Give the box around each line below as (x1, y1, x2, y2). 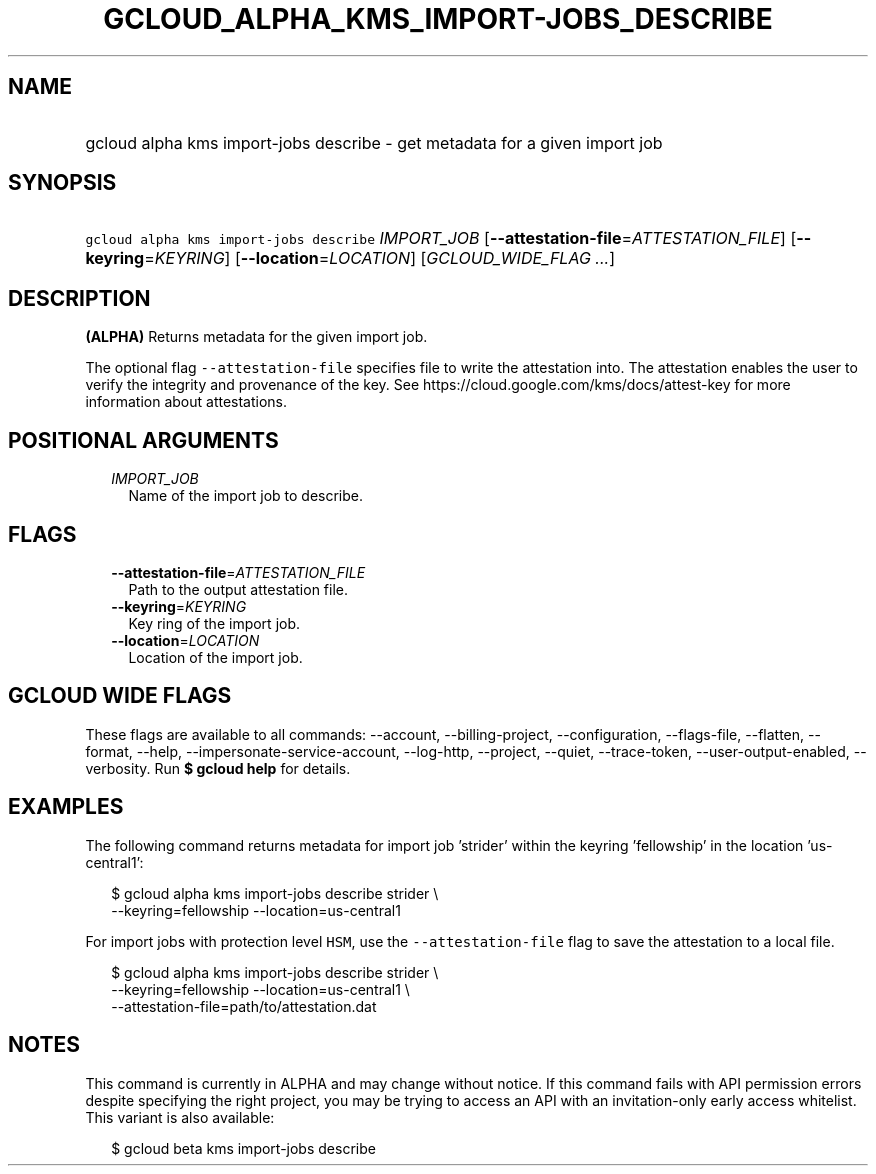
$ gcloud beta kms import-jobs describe (111, 1139, 376, 1157)
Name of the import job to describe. (128, 487, 364, 505)
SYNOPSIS (8, 170, 117, 196)
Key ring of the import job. (128, 614, 301, 632)
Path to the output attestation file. (128, 580, 349, 598)
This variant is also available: (85, 1108, 275, 1126)
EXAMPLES (8, 794, 124, 820)
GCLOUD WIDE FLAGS (8, 683, 232, 709)
